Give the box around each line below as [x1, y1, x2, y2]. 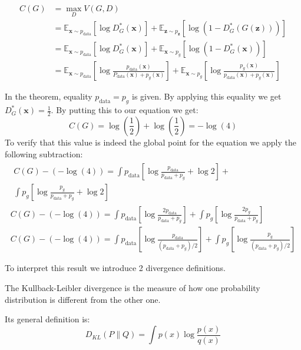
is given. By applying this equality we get [131, 90, 282, 103]
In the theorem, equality [5, 90, 92, 103]
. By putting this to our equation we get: [51, 104, 199, 116]
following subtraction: [5, 147, 83, 160]
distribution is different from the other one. [5, 293, 161, 305]
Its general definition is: [5, 313, 90, 325]
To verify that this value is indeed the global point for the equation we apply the [5, 136, 296, 148]
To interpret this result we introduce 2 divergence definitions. [5, 262, 226, 274]
